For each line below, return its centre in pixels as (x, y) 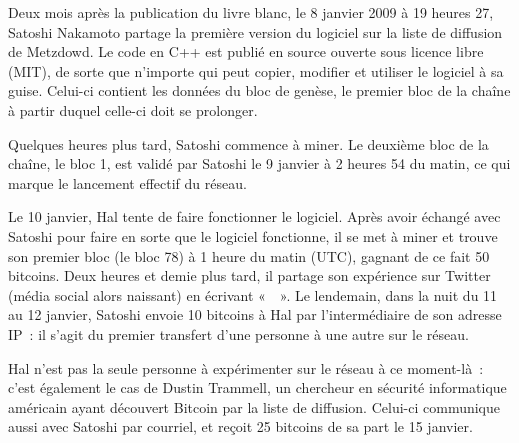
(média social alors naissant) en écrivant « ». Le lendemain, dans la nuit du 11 (253, 294)
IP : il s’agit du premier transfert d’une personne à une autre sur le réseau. (238, 333)
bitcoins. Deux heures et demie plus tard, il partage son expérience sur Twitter (249, 275)
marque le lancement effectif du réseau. (127, 182)
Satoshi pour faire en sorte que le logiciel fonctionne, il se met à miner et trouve (253, 235)
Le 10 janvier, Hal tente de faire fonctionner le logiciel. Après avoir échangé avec (254, 216)
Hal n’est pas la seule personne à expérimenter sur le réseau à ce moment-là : (246, 367)
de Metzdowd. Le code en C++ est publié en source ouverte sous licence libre (246, 51)
